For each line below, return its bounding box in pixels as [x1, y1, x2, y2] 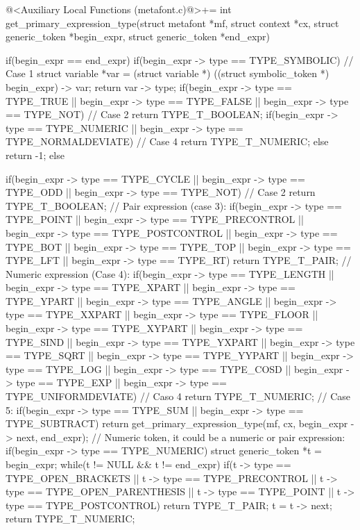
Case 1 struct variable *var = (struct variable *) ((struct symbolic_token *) [6, 66, 329, 81]
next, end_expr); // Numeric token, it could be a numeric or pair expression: [16, 429, 345, 444]
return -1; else [6, 147, 65, 162]
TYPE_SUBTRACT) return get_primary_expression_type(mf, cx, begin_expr [6, 416, 348, 431]
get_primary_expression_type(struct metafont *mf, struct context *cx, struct [6, 15, 339, 30]
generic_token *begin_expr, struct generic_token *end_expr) [6, 29, 271, 44]
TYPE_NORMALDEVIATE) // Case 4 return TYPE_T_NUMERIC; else [6, 134, 329, 149]
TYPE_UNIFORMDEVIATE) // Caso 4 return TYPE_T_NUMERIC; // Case [6, 389, 351, 404]
